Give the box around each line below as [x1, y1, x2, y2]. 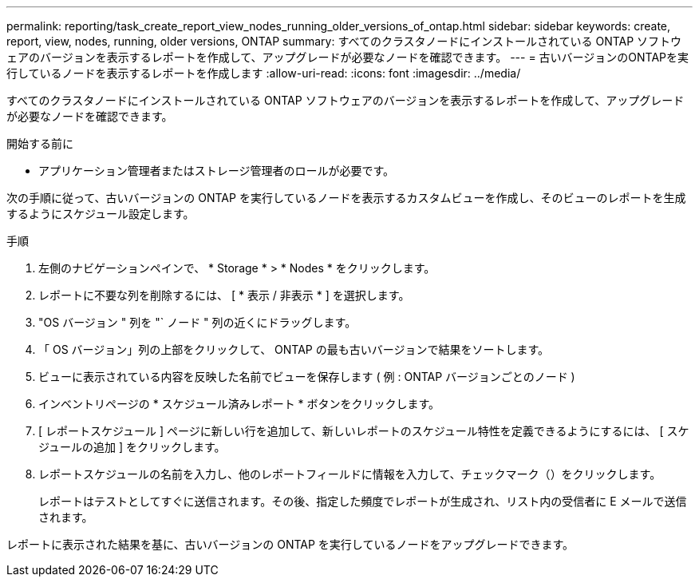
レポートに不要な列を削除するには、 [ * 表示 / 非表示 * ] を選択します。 [38, 288, 410, 302]
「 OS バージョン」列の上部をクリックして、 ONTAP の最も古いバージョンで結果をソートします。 [38, 343, 550, 356]
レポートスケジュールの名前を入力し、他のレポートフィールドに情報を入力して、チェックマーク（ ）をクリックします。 [38, 467, 661, 481]
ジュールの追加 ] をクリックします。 [38, 440, 226, 454]
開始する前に [6, 137, 73, 150]
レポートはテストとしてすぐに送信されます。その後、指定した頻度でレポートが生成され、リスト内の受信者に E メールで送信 [38, 494, 687, 508]
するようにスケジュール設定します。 [6, 207, 195, 220]
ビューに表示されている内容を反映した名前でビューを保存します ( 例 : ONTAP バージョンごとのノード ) [38, 370, 575, 383]
